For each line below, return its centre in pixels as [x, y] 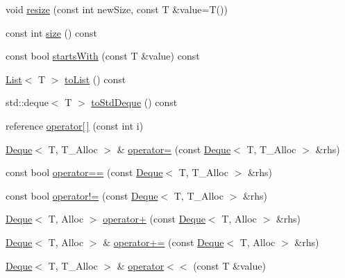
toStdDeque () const [134, 102]
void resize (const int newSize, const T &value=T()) [117, 9]
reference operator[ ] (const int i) [75, 125]
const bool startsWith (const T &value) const [103, 56]
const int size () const [52, 32]
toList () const [95, 79]
